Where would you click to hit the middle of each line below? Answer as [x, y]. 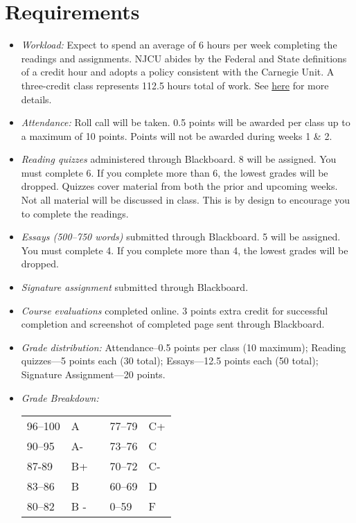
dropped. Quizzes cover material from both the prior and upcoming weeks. [179, 186]
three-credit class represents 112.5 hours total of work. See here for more [175, 85]
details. [36, 99]
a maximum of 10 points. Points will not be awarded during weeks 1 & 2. [177, 135]
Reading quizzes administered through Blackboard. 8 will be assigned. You [179, 159]
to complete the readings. [75, 213]
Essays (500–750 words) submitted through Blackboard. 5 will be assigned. [181, 237]
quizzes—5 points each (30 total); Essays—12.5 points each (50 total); [170, 361]
